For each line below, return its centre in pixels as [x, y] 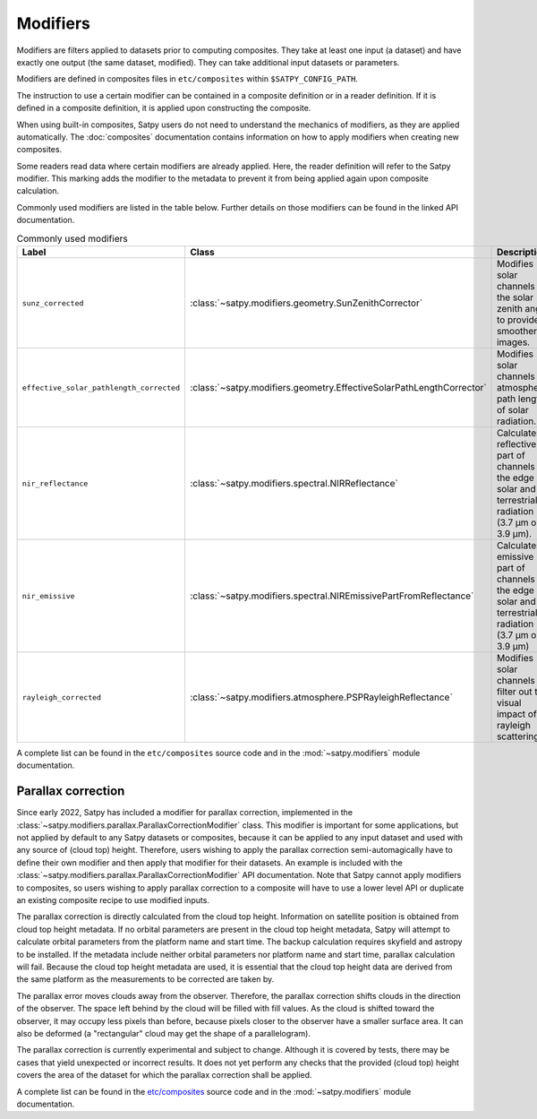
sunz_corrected [53, 303]
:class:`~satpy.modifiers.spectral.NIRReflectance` [294, 483]
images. [514, 342]
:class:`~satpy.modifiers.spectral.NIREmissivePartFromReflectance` [332, 596]
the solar [516, 297]
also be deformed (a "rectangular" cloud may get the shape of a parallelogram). [163, 1033]
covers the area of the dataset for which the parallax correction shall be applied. [164, 1075]
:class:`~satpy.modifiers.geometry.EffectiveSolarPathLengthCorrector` [338, 387]
